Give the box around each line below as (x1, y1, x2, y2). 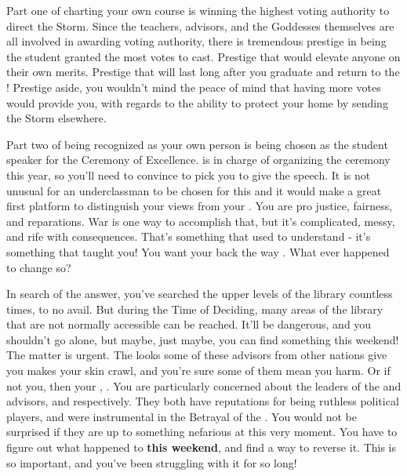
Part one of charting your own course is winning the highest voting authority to (6, 2, 390, 18)
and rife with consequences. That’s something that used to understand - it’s (6, 228, 371, 245)
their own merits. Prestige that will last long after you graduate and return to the (6, 64, 400, 80)
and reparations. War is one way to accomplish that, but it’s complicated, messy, (6, 213, 395, 229)
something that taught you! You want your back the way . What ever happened (6, 243, 390, 260)
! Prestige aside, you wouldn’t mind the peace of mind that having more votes (6, 78, 381, 95)
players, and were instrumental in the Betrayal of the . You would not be (6, 408, 357, 424)
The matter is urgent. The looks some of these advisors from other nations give (6, 347, 387, 363)
